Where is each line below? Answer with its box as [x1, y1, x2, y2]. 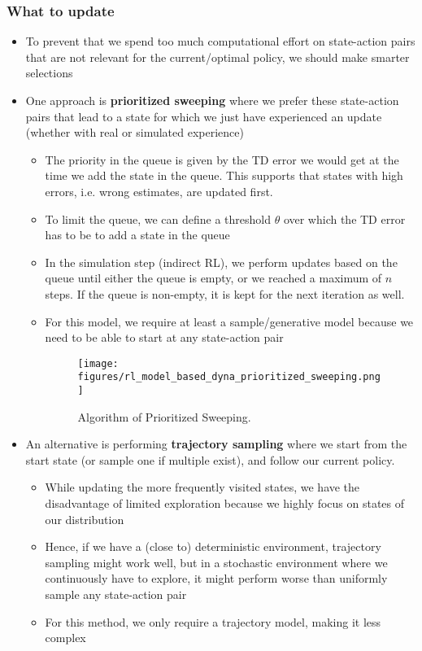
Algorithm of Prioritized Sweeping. [77, 408, 251, 425]
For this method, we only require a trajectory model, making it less [45, 613, 381, 630]
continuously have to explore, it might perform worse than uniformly [45, 570, 388, 587]
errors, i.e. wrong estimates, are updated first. [45, 182, 273, 199]
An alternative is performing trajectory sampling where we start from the [25, 435, 407, 452]
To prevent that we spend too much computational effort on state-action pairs [25, 33, 415, 50]
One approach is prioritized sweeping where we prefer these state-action [25, 92, 399, 108]
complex [45, 629, 86, 646]
